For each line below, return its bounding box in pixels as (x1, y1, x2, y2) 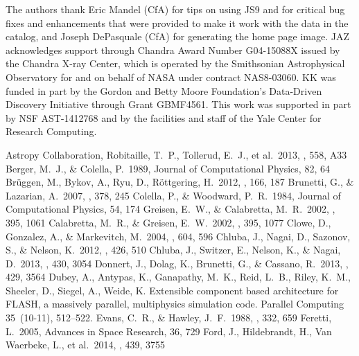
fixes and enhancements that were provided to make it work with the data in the (6, 15, 349, 30)
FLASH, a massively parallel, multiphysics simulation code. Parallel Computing (6, 296, 344, 311)
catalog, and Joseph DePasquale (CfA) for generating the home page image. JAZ (6, 29, 350, 44)
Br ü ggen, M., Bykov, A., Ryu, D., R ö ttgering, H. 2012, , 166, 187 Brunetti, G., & (6, 175, 354, 189)
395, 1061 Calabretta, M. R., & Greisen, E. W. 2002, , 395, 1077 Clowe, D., (6, 215, 331, 229)
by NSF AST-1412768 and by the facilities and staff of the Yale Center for (6, 110, 322, 125)
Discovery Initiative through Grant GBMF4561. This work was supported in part (6, 97, 351, 112)
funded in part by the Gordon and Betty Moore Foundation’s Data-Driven (6, 83, 322, 98)
